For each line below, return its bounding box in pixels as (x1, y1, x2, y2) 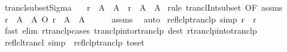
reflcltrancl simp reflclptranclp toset (4, 35, 144, 48)
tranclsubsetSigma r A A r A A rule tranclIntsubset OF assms (4, 1, 283, 13)
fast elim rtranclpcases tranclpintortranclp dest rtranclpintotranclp (4, 24, 257, 37)
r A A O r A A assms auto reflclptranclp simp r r (4, 12, 256, 25)
